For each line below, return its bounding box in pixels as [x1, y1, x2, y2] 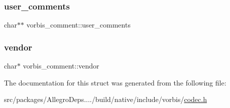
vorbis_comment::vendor [23, 60, 99, 71]
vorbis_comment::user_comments [26, 19, 131, 30]
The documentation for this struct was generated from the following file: [4, 77, 226, 87]
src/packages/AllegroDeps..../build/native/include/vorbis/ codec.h [4, 94, 207, 104]
